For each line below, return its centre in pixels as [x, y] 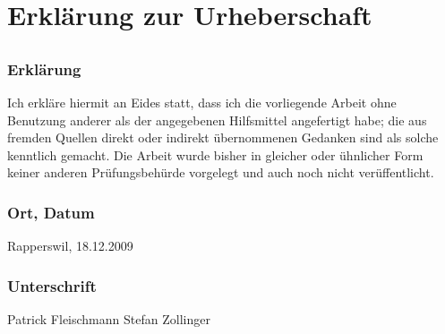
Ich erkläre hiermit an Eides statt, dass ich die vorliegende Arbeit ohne [202, 103]
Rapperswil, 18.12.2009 [70, 246]
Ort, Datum [51, 212]
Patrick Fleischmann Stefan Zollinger [109, 319]
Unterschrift [52, 285]
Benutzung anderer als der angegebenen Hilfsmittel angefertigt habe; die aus [217, 120]
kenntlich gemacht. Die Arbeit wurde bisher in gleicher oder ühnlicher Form [215, 154]
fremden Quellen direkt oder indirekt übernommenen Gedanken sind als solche [223, 137]
